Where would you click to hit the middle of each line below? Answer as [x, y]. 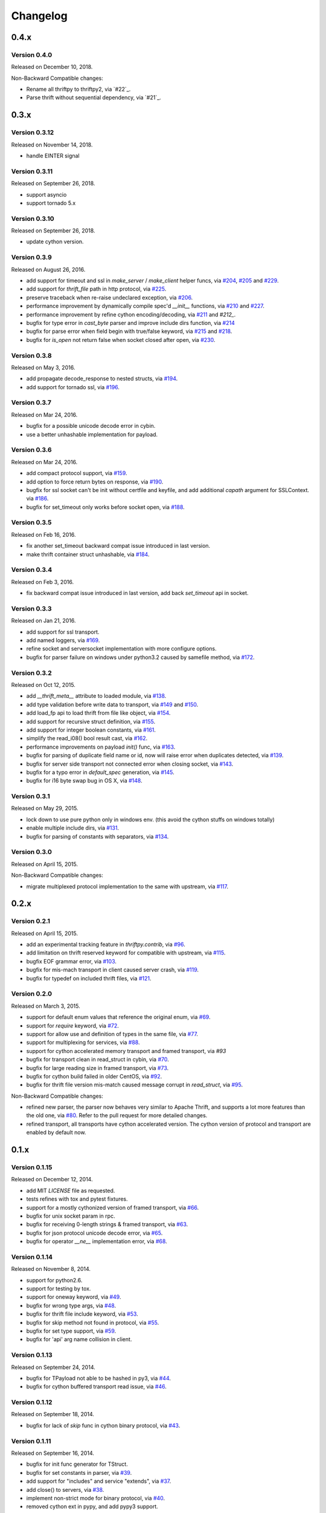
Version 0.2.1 [31, 921]
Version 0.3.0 [32, 852]
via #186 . [37, 499]
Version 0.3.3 [31, 608]
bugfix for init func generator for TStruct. [77, 1464]
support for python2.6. [54, 1280]
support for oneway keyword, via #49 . [74, 1297]
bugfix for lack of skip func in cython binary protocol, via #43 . [103, 1425]
